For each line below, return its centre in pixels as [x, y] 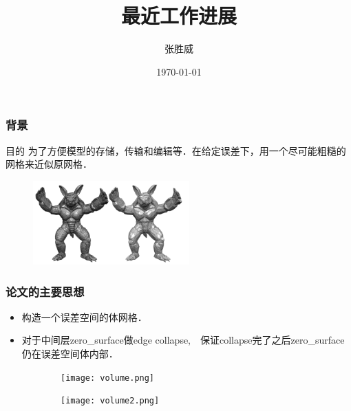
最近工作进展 [179, 15]
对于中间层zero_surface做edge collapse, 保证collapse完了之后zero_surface [183, 340]
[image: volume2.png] [110, 401]
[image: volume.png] [108, 378]
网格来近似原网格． [49, 164]
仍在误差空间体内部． [70, 353]
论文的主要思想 [45, 291]
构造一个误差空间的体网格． [84, 316]
